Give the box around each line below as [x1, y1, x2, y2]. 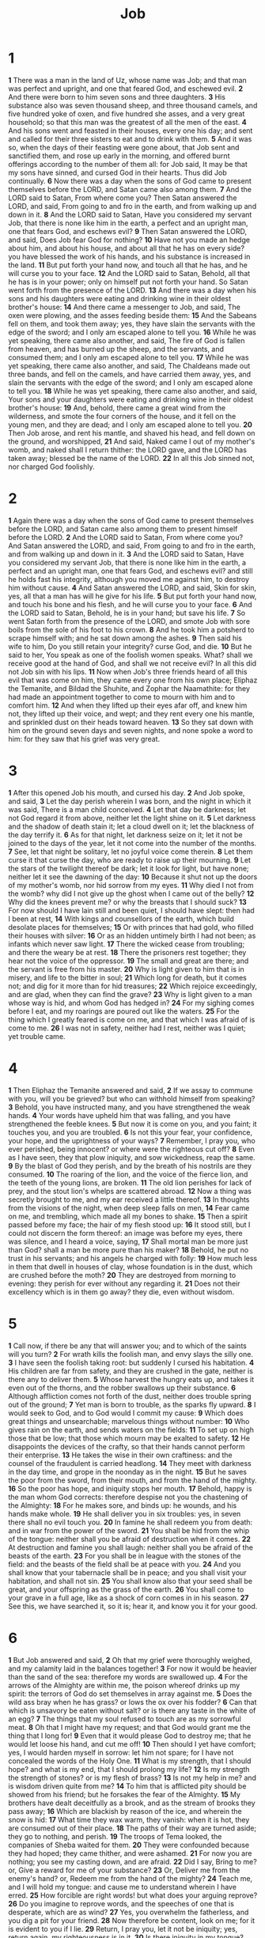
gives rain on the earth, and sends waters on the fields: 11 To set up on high [8, 1425, 255, 1434]
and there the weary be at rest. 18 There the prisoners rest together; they [8, 947, 247, 957]
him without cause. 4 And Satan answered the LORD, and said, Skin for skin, [8, 583, 257, 592]
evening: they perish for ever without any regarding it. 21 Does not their [8, 1279, 240, 1288]
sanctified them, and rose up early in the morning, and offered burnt [8, 151, 230, 161]
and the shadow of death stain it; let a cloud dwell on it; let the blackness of [8, 822, 255, 831]
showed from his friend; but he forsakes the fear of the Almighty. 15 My [8, 1789, 241, 1799]
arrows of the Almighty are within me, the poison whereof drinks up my [8, 1680, 240, 1690]
